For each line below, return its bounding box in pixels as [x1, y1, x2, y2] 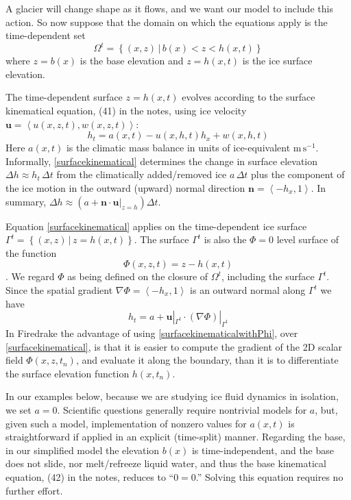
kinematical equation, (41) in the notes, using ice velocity [5, 103, 247, 118]
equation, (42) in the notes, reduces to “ [5, 469, 174, 484]
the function [5, 245, 57, 260]
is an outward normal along [190, 283, 306, 297]
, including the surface [221, 269, 315, 284]
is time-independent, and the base [191, 442, 335, 457]
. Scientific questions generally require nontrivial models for [57, 402, 307, 416]
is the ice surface [242, 53, 313, 68]
